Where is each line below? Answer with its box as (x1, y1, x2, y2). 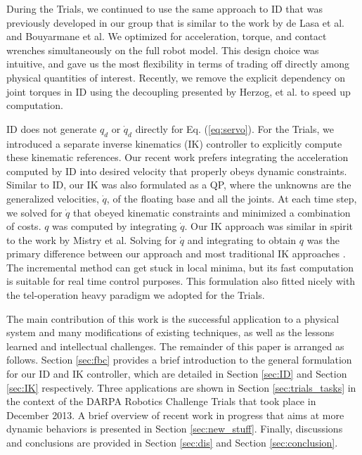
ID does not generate (6, 121, 97, 136)
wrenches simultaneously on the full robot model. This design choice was (6, 42, 319, 57)
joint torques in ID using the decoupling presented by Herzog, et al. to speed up (6, 84, 351, 98)
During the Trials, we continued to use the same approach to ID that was (6, 1, 323, 15)
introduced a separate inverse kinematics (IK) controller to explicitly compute (6, 136, 342, 150)
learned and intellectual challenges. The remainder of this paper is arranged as (6, 338, 344, 353)
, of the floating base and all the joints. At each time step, (106, 191, 357, 205)
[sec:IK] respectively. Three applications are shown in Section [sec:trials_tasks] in (6, 380, 356, 395)
